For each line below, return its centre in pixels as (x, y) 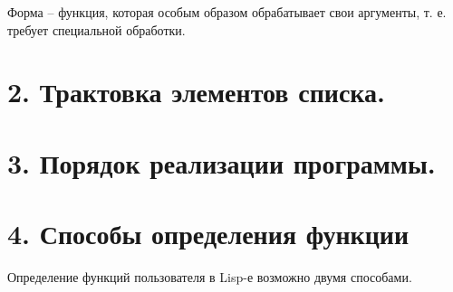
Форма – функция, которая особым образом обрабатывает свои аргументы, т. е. (227, 12)
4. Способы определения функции (208, 234)
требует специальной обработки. (96, 29)
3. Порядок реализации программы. (222, 162)
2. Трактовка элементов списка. (196, 92)
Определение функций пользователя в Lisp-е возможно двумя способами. (210, 277)
